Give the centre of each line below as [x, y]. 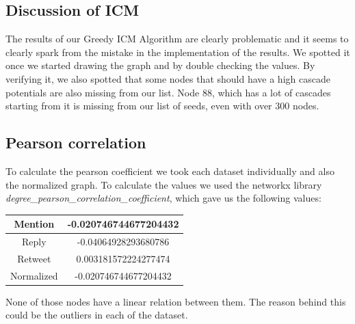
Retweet [34, 258]
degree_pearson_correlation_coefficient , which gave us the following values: [163, 198]
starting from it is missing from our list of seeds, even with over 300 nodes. [162, 106]
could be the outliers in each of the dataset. [97, 315]
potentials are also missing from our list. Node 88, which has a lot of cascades [168, 92]
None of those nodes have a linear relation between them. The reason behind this [176, 301]
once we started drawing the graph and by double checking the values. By [160, 65]
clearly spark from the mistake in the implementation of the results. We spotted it [178, 52]
